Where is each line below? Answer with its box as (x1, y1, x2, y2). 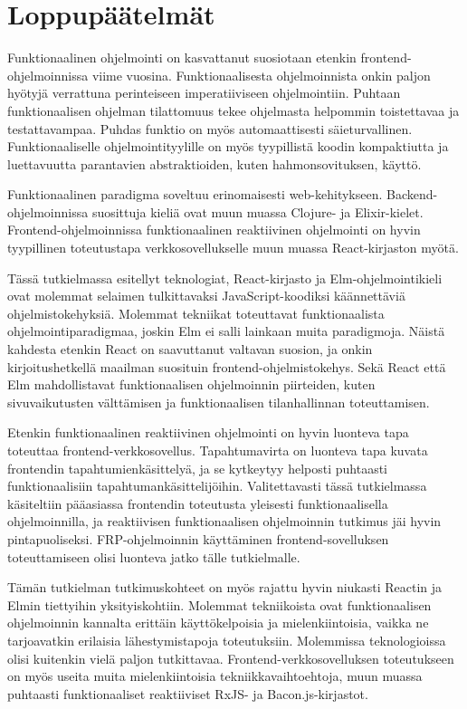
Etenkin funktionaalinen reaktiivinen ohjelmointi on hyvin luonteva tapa (7, 423, 409, 442)
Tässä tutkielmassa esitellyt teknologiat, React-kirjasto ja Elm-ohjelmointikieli (7, 268, 443, 287)
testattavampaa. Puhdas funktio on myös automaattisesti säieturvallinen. (7, 119, 413, 138)
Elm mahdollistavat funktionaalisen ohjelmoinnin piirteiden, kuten (7, 375, 376, 394)
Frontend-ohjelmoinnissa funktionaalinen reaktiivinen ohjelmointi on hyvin (7, 220, 421, 239)
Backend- (386, 185, 438, 204)
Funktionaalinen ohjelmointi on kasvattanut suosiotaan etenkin (7, 48, 357, 67)
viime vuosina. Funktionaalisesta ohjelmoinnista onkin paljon (91, 65, 431, 84)
